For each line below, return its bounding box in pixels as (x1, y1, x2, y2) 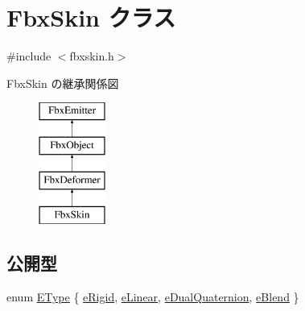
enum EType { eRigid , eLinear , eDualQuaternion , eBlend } (6, 288, 299, 305)
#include (6, 48, 52, 64)
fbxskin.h (69, 48, 114, 64)
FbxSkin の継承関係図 (6, 74, 119, 91)
